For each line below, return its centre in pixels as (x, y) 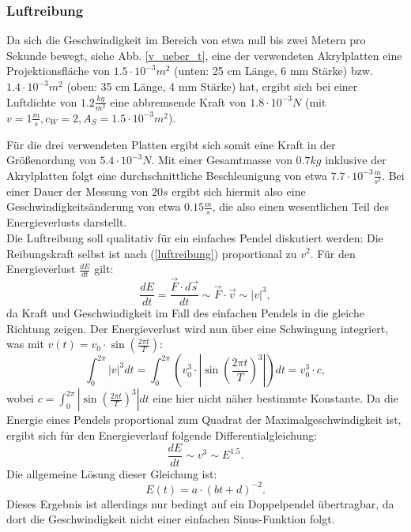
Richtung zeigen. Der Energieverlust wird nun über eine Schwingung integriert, (198, 328)
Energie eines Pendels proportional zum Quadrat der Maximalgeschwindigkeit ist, (204, 420)
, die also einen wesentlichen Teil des (301, 206)
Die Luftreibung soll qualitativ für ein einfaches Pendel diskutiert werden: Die (195, 237)
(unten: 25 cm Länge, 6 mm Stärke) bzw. (273, 71)
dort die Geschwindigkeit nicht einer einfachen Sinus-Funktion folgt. (171, 519)
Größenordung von (51, 160)
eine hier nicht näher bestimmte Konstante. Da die (275, 398)
